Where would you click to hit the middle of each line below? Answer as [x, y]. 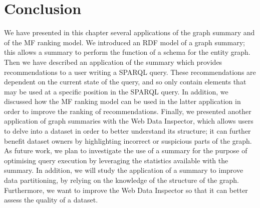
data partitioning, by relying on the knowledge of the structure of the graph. [121, 180]
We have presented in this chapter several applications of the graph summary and [129, 32]
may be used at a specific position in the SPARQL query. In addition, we [116, 91]
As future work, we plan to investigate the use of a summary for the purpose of [126, 150]
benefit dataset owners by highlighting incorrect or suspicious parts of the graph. [128, 140]
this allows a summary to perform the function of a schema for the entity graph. [127, 52]
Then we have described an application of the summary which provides [113, 62]
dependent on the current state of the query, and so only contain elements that [125, 82]
